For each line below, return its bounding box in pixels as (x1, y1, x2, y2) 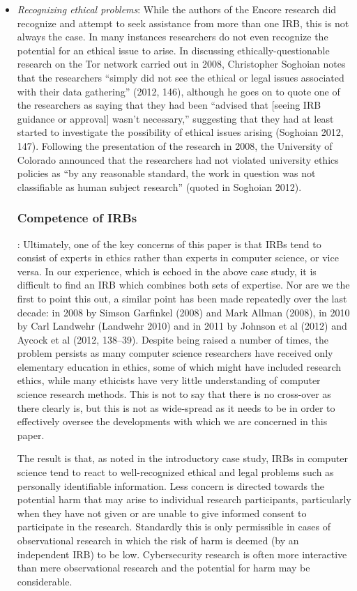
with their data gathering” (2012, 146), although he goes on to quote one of (17, 84, 340, 98)
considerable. (17, 574, 73, 588)
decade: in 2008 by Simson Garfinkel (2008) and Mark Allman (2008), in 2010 (17, 305, 350, 319)
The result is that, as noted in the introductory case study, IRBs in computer (17, 451, 349, 466)
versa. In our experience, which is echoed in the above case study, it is (17, 263, 317, 278)
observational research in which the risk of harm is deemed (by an (17, 533, 299, 547)
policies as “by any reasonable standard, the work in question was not (17, 166, 316, 181)
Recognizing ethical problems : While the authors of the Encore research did (17, 2, 337, 16)
